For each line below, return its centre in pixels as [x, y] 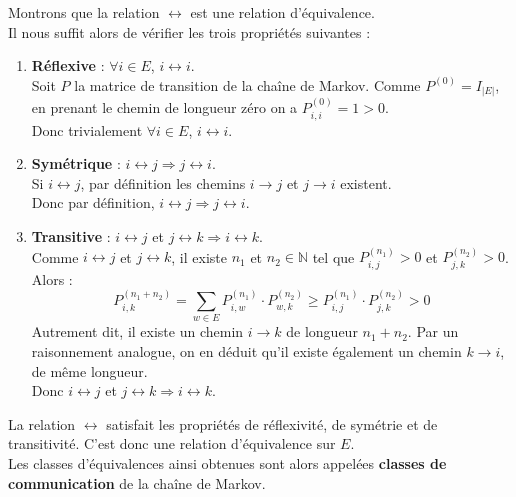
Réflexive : [68, 65]
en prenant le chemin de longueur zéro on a [164, 107]
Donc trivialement [87, 129]
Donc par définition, [93, 202]
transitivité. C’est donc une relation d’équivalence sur [172, 443]
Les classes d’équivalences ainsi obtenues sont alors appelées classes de [227, 463]
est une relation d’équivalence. [282, 12]
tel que [333, 256]
